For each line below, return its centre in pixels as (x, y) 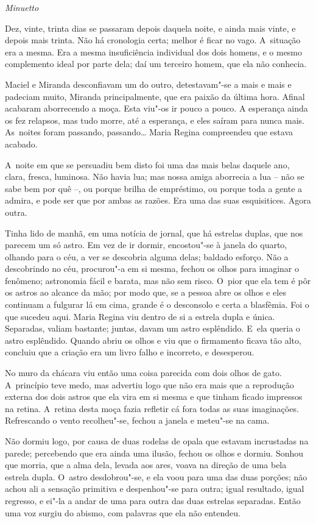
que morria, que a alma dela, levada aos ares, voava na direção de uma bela (146, 465)
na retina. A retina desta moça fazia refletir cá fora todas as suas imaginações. (152, 408)
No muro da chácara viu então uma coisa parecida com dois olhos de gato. (143, 373)
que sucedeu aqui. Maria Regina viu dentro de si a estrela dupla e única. (140, 316)
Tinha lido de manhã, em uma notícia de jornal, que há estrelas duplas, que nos (154, 233)
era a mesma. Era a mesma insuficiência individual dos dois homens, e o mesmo (154, 52)
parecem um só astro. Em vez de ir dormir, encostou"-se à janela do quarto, (146, 245)
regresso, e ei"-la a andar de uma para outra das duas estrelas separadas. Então (153, 500)
